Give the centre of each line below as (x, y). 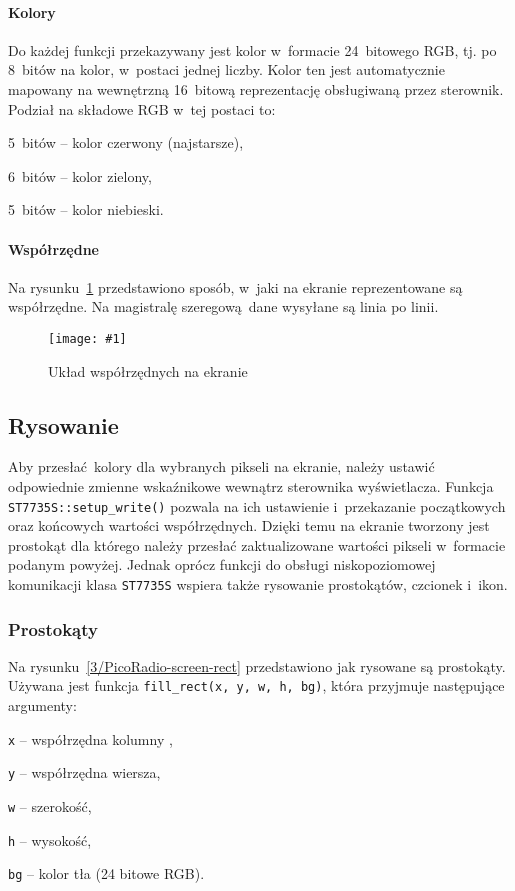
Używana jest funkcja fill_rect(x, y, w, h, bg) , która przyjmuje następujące (256, 685)
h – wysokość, (50, 839)
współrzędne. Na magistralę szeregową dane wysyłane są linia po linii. (223, 306)
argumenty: (42, 705)
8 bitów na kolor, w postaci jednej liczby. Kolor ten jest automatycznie (226, 69)
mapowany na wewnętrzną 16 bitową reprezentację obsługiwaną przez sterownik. (256, 88)
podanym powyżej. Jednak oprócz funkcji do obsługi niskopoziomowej (222, 564)
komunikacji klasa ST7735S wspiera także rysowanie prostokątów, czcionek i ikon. (258, 584)
